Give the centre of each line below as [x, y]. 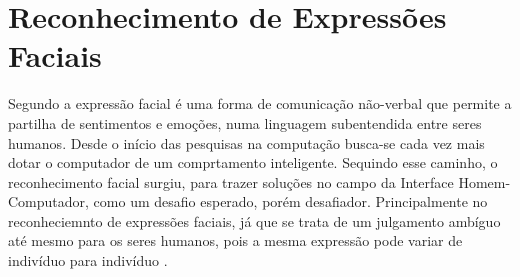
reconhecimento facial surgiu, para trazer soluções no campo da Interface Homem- [259, 181]
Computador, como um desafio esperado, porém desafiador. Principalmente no [248, 201]
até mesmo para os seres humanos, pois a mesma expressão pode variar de [235, 240]
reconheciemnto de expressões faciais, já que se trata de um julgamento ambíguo [254, 220]
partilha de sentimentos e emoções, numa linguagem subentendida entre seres [245, 122]
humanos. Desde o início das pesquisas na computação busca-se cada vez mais [246, 142]
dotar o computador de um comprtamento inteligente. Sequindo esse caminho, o [253, 162]
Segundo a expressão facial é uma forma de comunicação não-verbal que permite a [260, 103]
